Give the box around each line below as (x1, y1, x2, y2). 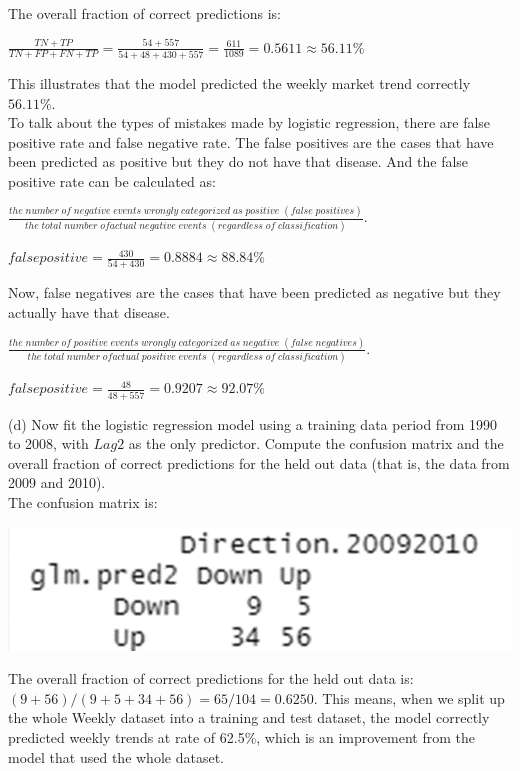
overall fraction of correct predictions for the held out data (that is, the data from (8, 452, 510, 473)
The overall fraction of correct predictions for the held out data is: (8, 668, 414, 689)
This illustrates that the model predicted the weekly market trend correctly (8, 72, 471, 93)
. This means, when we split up (313, 687, 505, 708)
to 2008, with (8, 433, 89, 454)
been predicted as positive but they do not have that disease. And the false (8, 151, 469, 172)
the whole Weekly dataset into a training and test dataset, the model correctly (8, 707, 490, 728)
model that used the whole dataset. (8, 746, 224, 767)
